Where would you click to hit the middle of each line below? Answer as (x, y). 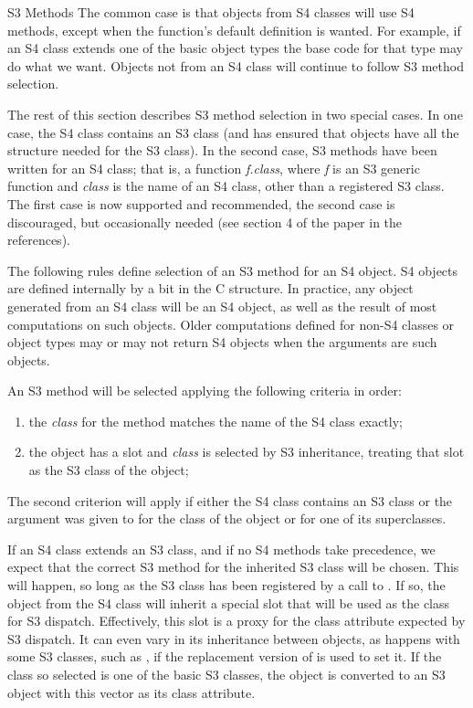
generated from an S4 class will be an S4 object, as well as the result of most (222, 306)
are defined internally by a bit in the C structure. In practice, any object (210, 288)
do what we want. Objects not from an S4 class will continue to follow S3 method (236, 65)
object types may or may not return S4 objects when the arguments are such (222, 342)
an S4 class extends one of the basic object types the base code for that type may (235, 48)
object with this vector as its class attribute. (131, 692)
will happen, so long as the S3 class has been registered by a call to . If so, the (226, 585)
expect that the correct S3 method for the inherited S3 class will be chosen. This (233, 567)
